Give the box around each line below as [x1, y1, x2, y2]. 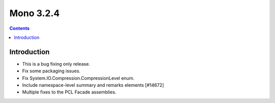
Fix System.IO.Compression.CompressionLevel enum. [22, 75, 134, 81]
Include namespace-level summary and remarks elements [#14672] [22, 82, 164, 88]
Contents [9, 25, 30, 31]
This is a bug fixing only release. [22, 61, 90, 67]
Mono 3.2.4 [9, 8, 60, 19]
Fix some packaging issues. [22, 68, 81, 74]
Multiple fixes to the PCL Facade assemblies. [22, 89, 117, 95]
